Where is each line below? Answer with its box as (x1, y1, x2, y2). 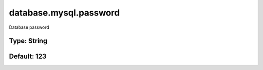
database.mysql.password (9, 7, 120, 18)
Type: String (9, 37, 48, 45)
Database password (9, 24, 50, 30)
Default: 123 (9, 52, 47, 61)
